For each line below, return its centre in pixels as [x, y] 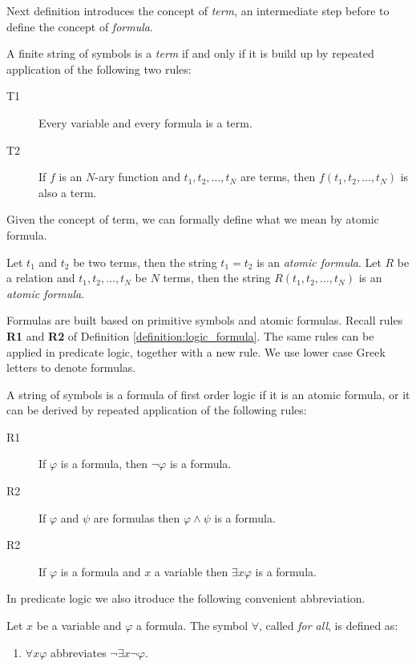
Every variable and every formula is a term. [145, 122]
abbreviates [78, 652]
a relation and [41, 278]
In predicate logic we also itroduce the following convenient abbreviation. [186, 598]
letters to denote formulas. [71, 367]
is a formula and [101, 571]
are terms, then [278, 177]
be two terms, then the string [145, 262]
